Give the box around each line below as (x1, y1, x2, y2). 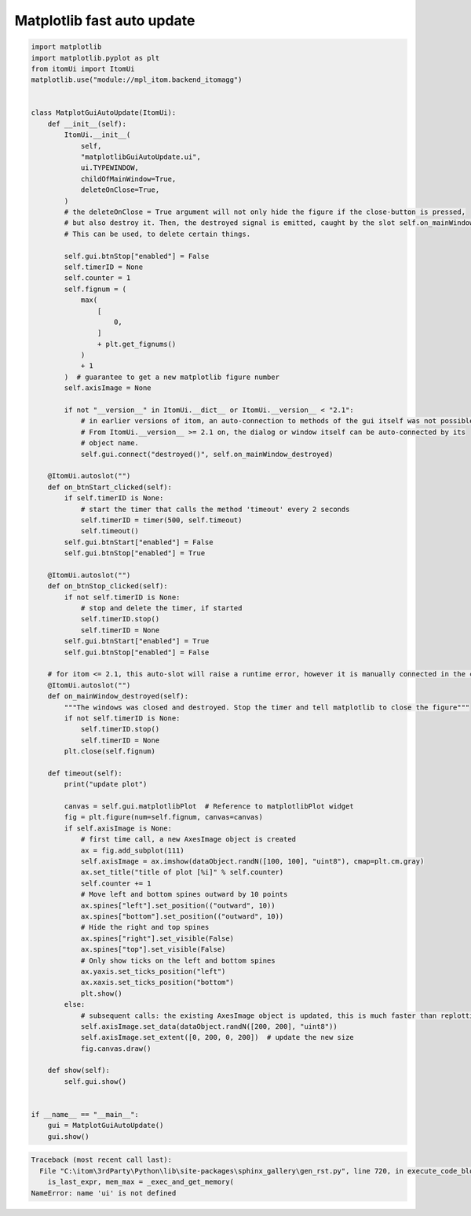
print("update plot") (64, 779, 148, 789)
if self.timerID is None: (64, 494, 164, 503)
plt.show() (80, 989, 123, 998)
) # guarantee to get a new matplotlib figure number (64, 372, 280, 381)
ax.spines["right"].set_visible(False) (80, 934, 235, 943)
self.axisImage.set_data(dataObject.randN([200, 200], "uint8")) (80, 1022, 338, 1030)
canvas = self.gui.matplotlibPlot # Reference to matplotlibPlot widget (64, 802, 355, 811)
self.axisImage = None (64, 384, 152, 392)
